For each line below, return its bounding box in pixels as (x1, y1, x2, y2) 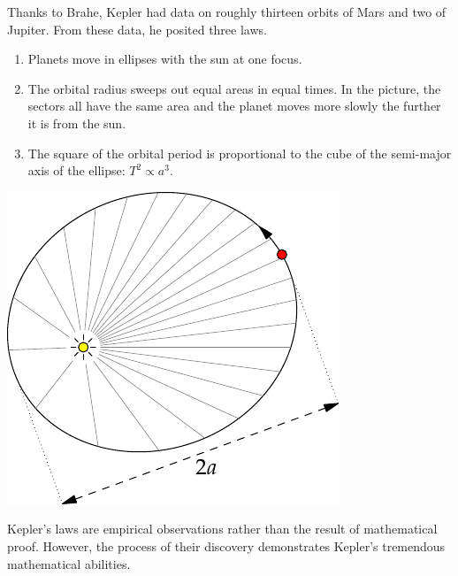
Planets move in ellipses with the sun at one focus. (27, 50, 302, 68)
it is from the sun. (27, 113, 126, 132)
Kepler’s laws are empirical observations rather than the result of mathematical (7, 519, 438, 538)
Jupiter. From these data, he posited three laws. (7, 19, 267, 38)
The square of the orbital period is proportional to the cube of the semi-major (27, 143, 452, 162)
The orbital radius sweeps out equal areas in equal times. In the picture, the (27, 79, 441, 97)
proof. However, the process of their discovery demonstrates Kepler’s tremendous (7, 536, 446, 555)
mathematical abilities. (7, 554, 131, 572)
